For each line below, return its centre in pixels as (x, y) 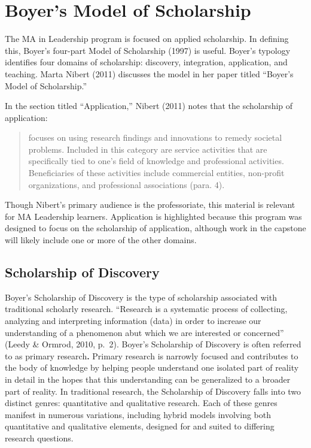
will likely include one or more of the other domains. (101, 240)
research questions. (39, 438)
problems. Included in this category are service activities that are (148, 149)
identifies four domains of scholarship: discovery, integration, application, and (146, 62)
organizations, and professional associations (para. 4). (126, 184)
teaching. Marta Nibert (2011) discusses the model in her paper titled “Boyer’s (149, 73)
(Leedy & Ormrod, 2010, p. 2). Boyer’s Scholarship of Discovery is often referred (153, 344)
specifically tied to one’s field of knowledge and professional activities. (156, 161)
